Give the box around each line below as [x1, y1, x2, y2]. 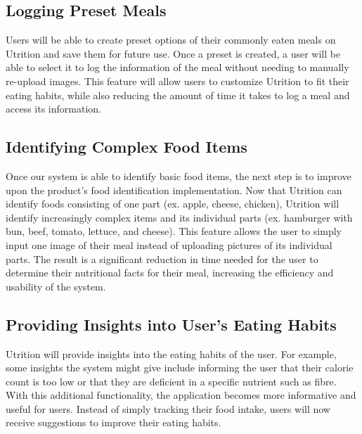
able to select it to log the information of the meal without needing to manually [6, 60, 349, 75]
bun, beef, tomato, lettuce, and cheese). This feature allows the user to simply [6, 224, 342, 238]
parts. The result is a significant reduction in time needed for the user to [6, 251, 318, 266]
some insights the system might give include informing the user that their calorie [6, 360, 354, 375]
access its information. [6, 101, 101, 116]
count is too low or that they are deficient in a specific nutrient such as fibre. [6, 374, 337, 388]
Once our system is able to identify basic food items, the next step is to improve [6, 168, 351, 183]
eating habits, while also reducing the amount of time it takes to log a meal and [6, 87, 350, 102]
